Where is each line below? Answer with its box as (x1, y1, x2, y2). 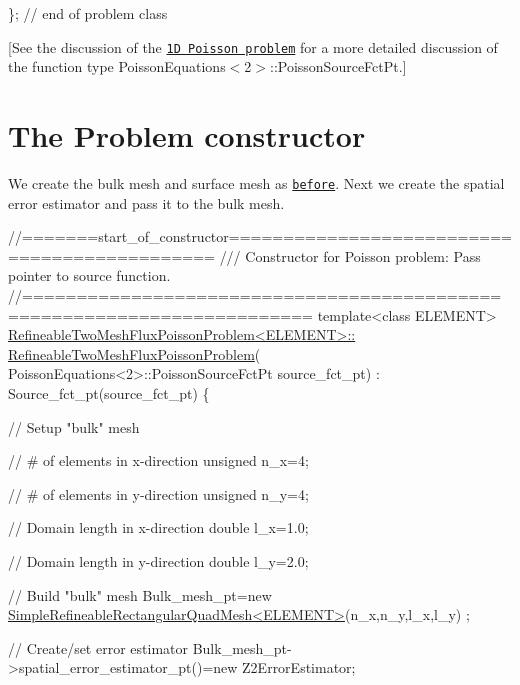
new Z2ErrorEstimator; (213, 657, 356, 678)
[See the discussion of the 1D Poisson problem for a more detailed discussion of (8, 36, 498, 57)
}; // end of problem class (8, 3, 168, 23)
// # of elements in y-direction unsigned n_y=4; (8, 483, 309, 504)
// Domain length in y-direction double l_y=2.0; (8, 550, 309, 571)
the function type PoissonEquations (8, 56, 226, 77)
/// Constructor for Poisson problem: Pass (219, 245, 481, 266)
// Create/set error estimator (8, 637, 188, 658)
